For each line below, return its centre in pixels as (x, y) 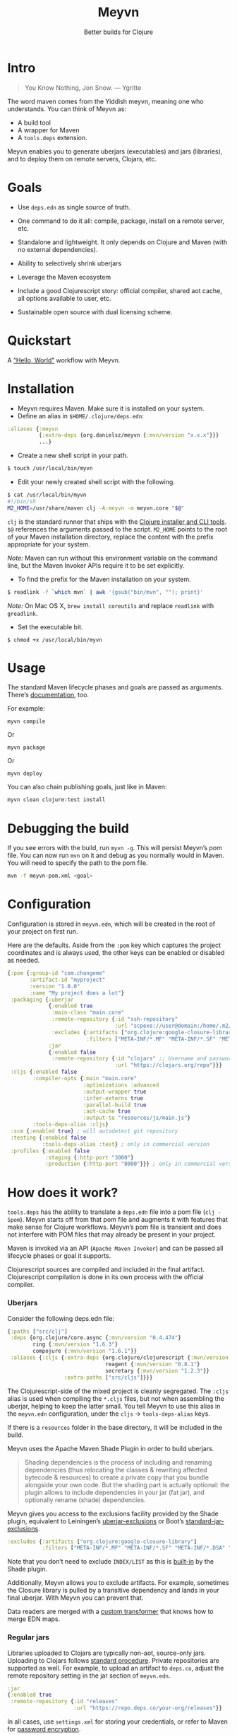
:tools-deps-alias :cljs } (71, 1125)
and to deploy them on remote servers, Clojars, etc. (82, 159)
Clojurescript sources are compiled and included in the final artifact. (106, 1270)
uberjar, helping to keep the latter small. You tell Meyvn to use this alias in (114, 1406)
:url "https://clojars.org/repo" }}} (168, 1065)
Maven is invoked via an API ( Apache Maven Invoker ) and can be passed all (115, 1248)
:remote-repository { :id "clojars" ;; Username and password (143, 1059)
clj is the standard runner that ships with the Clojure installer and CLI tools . (117, 522)
